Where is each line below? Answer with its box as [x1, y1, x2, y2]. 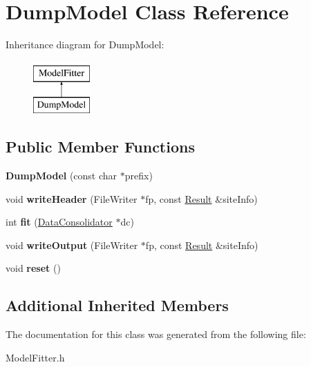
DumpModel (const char [6, 168, 117, 183]
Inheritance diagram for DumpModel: [6, 37, 164, 52]
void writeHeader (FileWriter [6, 191, 138, 206]
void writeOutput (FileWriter [6, 237, 138, 252]
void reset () [6, 261, 61, 275]
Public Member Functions [6, 136, 195, 157]
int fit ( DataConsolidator [6, 215, 113, 229]
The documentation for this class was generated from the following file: [6, 327, 306, 341]
